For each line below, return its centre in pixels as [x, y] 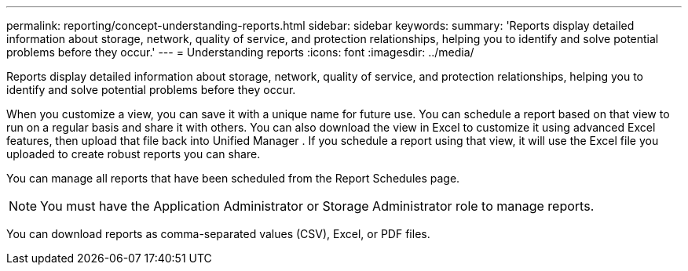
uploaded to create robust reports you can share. [134, 154]
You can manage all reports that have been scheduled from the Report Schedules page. [233, 178]
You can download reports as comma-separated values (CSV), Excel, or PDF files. [218, 234]
